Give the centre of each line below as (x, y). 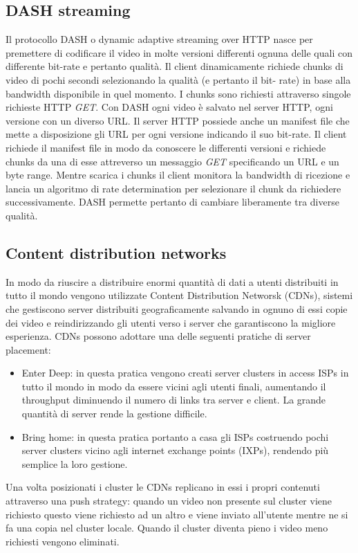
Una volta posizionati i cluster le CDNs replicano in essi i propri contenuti (163, 487)
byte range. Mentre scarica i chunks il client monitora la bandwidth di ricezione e (178, 175)
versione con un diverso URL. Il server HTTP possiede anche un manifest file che (178, 120)
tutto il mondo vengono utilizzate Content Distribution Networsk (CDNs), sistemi (179, 295)
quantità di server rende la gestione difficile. (114, 414)
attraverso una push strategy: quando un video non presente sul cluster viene (169, 501)
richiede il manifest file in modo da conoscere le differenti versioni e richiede (166, 147)
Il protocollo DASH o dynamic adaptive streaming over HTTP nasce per (159, 39)
